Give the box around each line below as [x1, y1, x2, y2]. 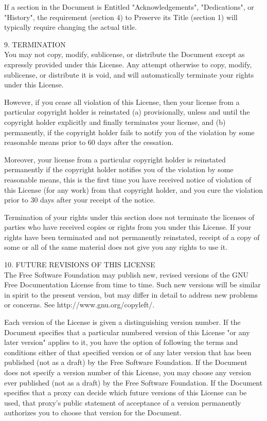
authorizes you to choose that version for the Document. [4, 407, 182, 418]
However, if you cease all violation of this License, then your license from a [4, 96, 240, 107]
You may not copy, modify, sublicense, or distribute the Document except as [4, 49, 245, 60]
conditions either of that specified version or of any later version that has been [4, 346, 252, 357]
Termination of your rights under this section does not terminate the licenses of [4, 211, 255, 222]
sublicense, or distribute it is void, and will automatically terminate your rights [4, 69, 254, 80]
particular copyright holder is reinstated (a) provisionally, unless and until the [4, 106, 250, 117]
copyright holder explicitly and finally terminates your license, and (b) [4, 116, 226, 127]
